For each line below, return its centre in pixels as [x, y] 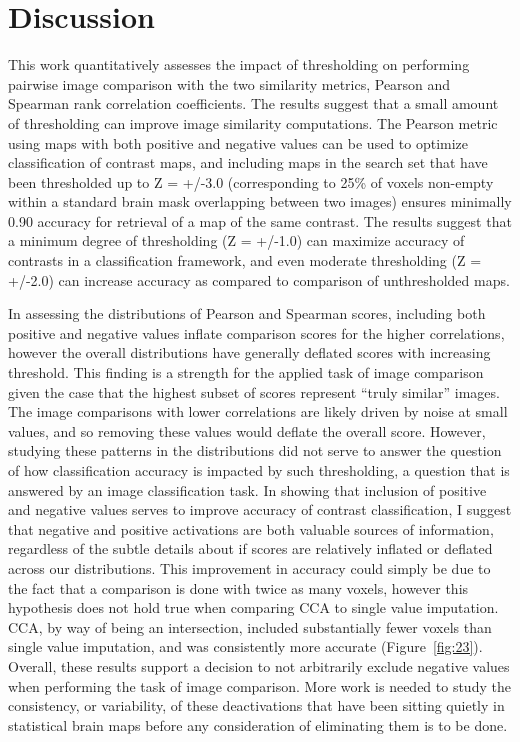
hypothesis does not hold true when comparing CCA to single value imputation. [253, 607]
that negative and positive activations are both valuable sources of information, [251, 528]
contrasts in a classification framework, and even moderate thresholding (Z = [245, 260]
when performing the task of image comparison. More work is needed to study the [259, 685]
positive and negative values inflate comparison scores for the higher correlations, [256, 332]
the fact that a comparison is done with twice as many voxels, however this [238, 587]
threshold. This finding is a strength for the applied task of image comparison [246, 372]
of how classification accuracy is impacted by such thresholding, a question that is [259, 470]
